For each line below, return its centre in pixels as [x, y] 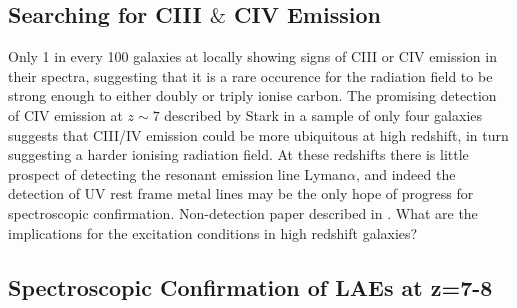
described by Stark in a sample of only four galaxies [323, 114]
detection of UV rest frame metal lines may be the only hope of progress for [241, 193]
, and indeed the [405, 173]
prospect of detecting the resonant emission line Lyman [177, 173]
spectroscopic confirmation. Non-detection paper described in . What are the [243, 212]
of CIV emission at [65, 114]
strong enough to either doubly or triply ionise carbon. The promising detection [252, 95]
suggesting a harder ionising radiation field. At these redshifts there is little [238, 154]
